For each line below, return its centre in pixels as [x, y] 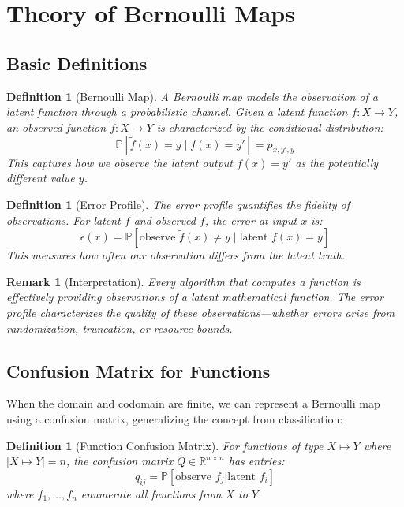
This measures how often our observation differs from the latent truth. [176, 255]
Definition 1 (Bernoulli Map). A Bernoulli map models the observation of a [192, 96]
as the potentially [337, 162]
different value [41, 178]
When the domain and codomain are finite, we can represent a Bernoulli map [193, 403]
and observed [165, 220]
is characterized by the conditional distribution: [270, 127]
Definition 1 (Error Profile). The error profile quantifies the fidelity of [178, 204]
